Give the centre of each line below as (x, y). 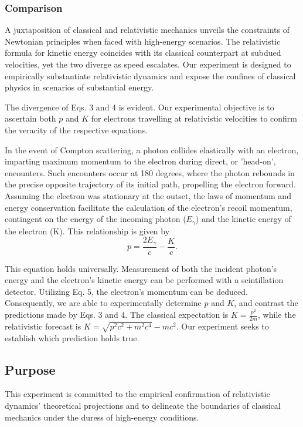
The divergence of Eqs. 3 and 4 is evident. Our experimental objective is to (139, 107)
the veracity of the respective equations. (76, 130)
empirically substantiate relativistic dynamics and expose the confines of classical (150, 75)
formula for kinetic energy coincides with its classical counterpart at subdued (143, 53)
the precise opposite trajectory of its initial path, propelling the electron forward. (150, 184)
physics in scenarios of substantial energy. (79, 87)
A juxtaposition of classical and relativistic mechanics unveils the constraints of (147, 30)
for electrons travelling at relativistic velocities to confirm (194, 118)
